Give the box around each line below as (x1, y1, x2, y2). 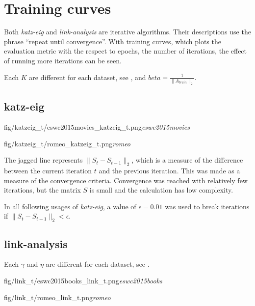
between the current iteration (4, 165, 92, 175)
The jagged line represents (4, 155, 83, 165)
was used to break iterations (165, 201, 250, 211)
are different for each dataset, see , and (29, 72, 146, 82)
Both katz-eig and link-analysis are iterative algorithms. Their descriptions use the (4, 27, 251, 37)
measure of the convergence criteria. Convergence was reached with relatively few (4, 175, 248, 185)
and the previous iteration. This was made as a (99, 165, 240, 175)
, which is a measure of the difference (131, 155, 243, 165)
